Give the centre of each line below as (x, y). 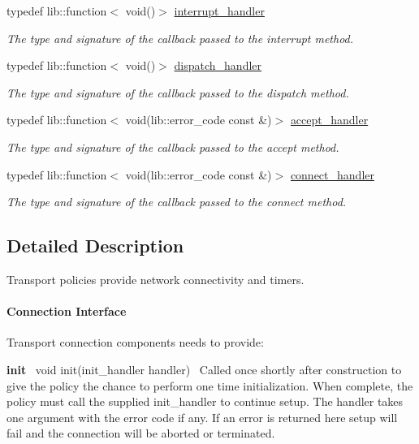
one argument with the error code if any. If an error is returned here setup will (202, 417)
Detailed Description (95, 246)
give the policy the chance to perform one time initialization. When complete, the (210, 385)
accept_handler (329, 120)
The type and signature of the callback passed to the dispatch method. (178, 92)
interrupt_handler (219, 11)
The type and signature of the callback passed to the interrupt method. (180, 38)
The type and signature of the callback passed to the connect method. (177, 202)
